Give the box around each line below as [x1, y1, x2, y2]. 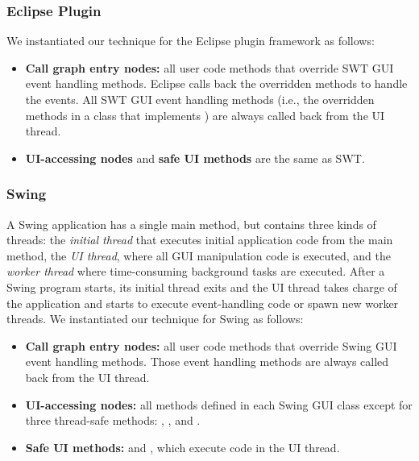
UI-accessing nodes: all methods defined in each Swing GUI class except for [25, 396, 413, 413]
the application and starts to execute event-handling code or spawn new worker [6, 294, 399, 311]
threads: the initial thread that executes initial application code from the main [6, 231, 393, 248]
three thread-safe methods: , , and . [25, 412, 201, 429]
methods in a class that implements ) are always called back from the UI [25, 106, 385, 123]
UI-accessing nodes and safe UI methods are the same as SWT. [25, 149, 365, 166]
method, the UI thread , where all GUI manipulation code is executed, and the [6, 247, 391, 264]
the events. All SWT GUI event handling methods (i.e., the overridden [25, 91, 375, 107]
